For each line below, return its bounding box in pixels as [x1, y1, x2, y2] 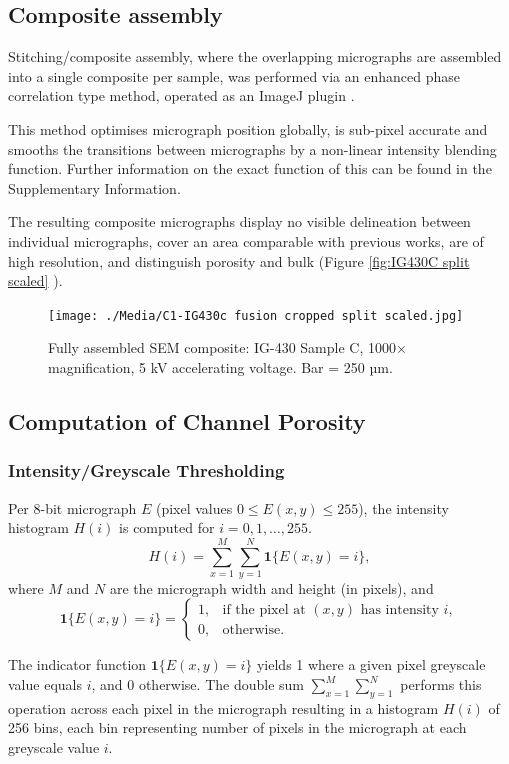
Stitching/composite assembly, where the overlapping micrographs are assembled [8, 46, 502, 67]
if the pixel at [222, 602, 306, 617]
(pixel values [155, 497, 233, 518]
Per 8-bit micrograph [8, 497, 137, 518]
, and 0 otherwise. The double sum [91, 674, 304, 695]
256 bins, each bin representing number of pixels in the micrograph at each [8, 717, 467, 738]
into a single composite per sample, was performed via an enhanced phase [8, 65, 460, 86]
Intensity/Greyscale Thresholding [8, 458, 285, 483]
